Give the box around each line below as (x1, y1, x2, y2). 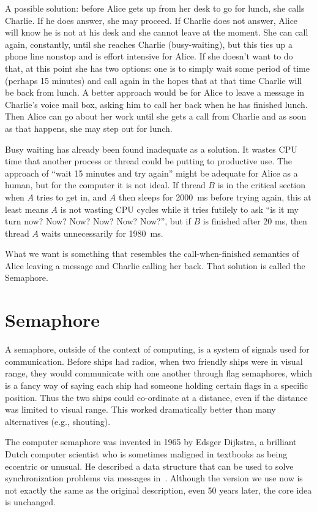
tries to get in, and (36, 190, 107, 203)
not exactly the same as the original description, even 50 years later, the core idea (5, 483, 312, 496)
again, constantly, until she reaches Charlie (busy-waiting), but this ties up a (5, 37, 293, 50)
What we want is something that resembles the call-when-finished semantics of (5, 247, 299, 260)
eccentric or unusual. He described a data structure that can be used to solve (5, 459, 294, 472)
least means (5, 202, 48, 215)
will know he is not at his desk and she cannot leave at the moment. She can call (5, 26, 308, 39)
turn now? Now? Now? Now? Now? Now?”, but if (5, 215, 191, 227)
